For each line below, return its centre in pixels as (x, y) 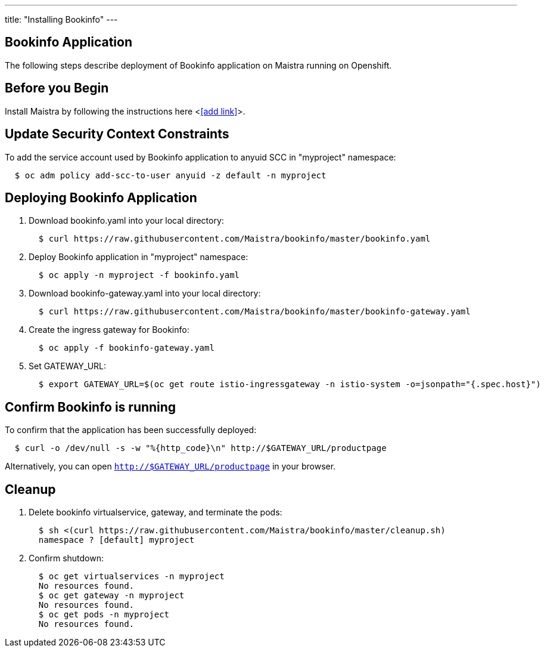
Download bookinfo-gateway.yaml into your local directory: (145, 293)
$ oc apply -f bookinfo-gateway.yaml (126, 348)
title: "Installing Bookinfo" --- (61, 19)
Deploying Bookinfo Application (101, 197)
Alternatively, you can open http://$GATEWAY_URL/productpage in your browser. (170, 466)
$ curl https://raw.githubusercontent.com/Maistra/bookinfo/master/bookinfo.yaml (234, 239)
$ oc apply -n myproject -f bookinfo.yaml (139, 275)
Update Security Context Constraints (117, 134)
